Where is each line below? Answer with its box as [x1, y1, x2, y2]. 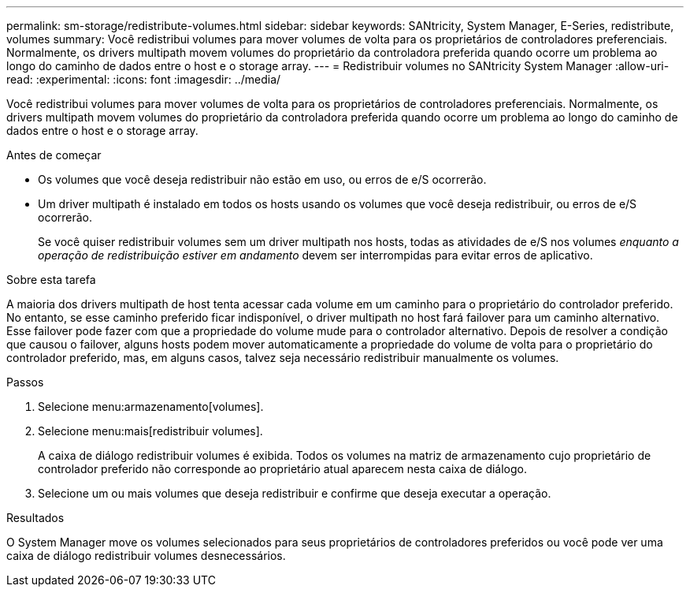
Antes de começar [6, 148, 102, 162]
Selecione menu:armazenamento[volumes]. [38, 400, 264, 413]
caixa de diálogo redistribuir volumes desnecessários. [6, 549, 286, 562]
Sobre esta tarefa [6, 273, 96, 286]
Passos [6, 375, 44, 389]
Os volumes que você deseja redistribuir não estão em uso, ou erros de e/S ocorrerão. [38, 173, 487, 186]
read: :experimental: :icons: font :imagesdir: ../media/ [6, 73, 281, 86]
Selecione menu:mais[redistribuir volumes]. [38, 424, 263, 438]
